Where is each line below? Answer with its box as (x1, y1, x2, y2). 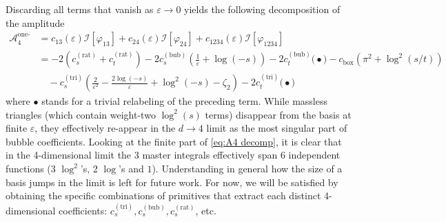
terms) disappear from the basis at (205, 107, 352, 121)
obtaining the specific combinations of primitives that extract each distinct (6, 188, 321, 203)
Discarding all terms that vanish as (6, 2, 154, 16)
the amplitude (6, 15, 65, 30)
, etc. (195, 203, 216, 217)
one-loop (17, 31, 30, 39)
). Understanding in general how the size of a (152, 161, 343, 176)
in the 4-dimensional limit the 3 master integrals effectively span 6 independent (6, 148, 341, 162)
